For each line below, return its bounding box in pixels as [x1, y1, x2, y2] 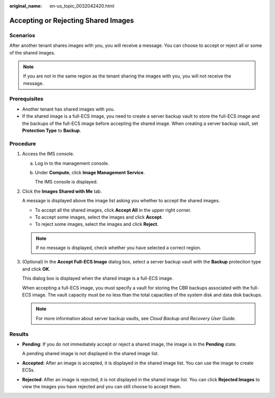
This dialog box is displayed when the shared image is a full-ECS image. [22, 275, 173, 281]
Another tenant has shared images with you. [22, 106, 115, 112]
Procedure [9, 140, 36, 147]
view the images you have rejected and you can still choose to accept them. [22, 383, 182, 389]
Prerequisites [9, 95, 43, 102]
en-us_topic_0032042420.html [49, 3, 115, 9]
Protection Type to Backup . [22, 127, 81, 134]
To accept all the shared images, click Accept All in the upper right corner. [35, 207, 191, 213]
